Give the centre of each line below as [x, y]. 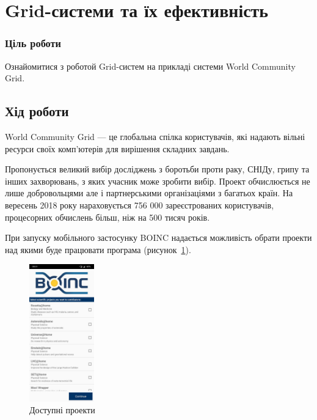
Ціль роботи [33, 43]
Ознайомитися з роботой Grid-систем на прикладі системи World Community [150, 66]
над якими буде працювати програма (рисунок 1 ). [98, 249]
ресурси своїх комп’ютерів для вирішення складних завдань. [117, 148]
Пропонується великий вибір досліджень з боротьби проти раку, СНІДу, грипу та [157, 169]
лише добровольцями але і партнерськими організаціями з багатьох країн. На [149, 193]
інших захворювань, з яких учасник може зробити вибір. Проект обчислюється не [158, 181]
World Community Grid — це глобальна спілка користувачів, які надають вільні [155, 136]
